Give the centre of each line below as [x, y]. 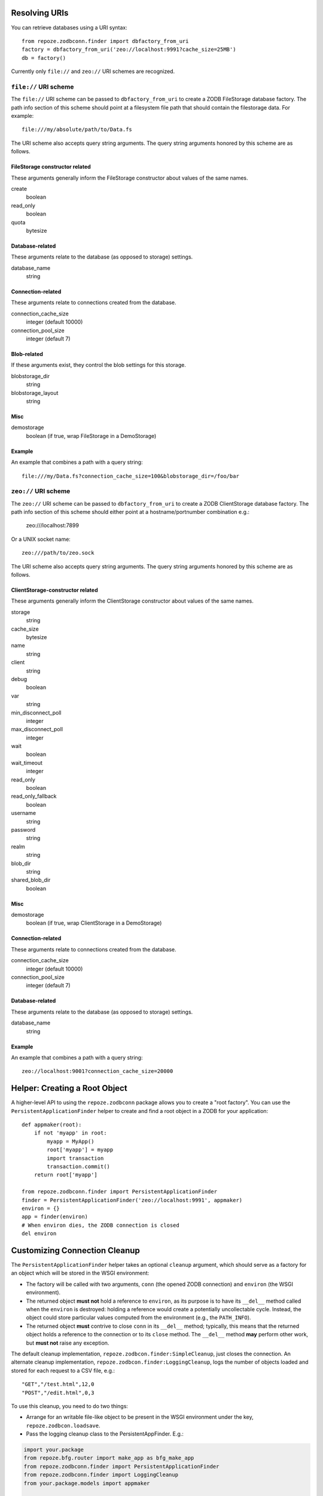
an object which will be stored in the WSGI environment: [80, 1273]
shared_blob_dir [31, 880]
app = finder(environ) [55, 1217]
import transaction [75, 1158]
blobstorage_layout [35, 393]
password [23, 829]
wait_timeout [27, 762]
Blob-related [27, 354]
